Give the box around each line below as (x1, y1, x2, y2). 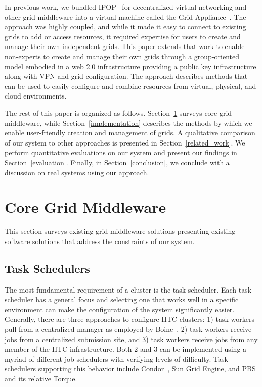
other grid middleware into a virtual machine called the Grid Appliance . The (5, 11, 246, 22)
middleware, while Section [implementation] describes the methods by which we (5, 117, 252, 128)
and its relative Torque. (5, 373, 77, 383)
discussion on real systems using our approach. (5, 167, 149, 177)
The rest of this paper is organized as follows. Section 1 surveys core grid (5, 107, 232, 118)
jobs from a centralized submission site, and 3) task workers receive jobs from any (5, 333, 258, 344)
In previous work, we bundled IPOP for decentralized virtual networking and (5, 2, 247, 12)
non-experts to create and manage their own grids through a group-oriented (5, 51, 240, 61)
